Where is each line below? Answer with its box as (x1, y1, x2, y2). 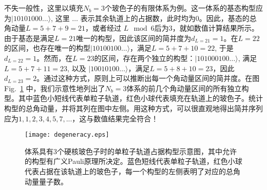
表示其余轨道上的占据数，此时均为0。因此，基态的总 (80, 12, 257, 23)
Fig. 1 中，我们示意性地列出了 (4, 82, 105, 93)
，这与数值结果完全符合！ (72, 113, 159, 123)
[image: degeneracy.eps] (25, 131, 109, 139)
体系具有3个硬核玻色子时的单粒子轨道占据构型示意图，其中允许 (25, 145, 237, 156)
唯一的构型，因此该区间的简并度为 (76, 32, 192, 43)
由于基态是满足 (4, 32, 54, 43)
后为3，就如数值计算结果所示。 (154, 23, 259, 33)
